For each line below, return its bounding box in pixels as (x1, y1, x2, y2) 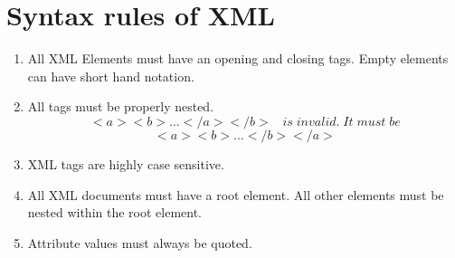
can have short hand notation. (27, 66, 194, 85)
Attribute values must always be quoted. (27, 233, 252, 252)
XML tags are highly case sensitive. (27, 154, 224, 173)
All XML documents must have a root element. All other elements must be (27, 185, 444, 204)
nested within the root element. (27, 203, 203, 222)
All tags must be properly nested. (27, 97, 214, 116)
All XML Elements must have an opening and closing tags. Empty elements (27, 49, 449, 68)
